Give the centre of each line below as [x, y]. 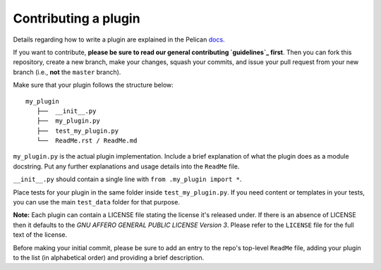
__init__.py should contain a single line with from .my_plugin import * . [127, 179]
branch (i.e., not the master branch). [67, 72]
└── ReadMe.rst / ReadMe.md [87, 141]
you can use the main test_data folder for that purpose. [96, 202]
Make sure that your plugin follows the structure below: [93, 85]
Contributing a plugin [77, 18]
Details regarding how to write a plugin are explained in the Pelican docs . [119, 39]
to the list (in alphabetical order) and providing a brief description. [109, 257]
